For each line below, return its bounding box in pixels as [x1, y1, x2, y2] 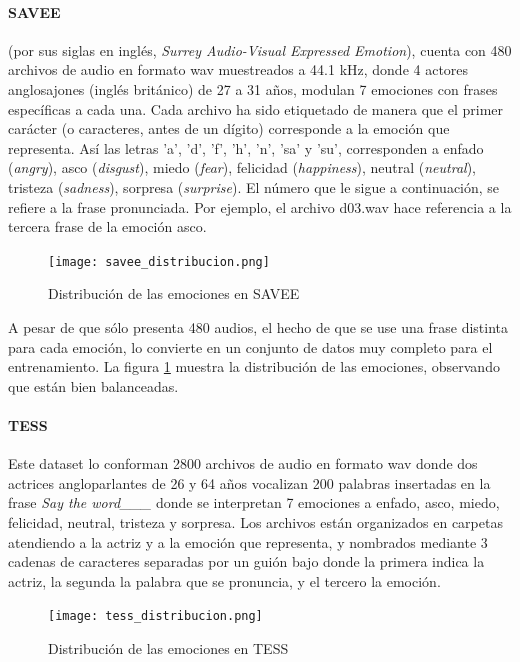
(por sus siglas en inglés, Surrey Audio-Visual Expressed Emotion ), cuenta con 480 [8, 39, 512, 60]
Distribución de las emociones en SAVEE [48, 283, 300, 304]
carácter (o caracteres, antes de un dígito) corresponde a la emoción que [8, 118, 450, 139]
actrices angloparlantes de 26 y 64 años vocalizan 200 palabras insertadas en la [8, 472, 491, 493]
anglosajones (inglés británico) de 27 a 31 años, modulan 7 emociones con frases [8, 78, 498, 99]
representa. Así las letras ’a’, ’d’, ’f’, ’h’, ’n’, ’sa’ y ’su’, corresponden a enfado [8, 137, 484, 158]
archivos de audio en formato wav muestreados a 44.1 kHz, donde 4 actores [8, 59, 469, 80]
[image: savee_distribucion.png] [48, 254, 270, 269]
